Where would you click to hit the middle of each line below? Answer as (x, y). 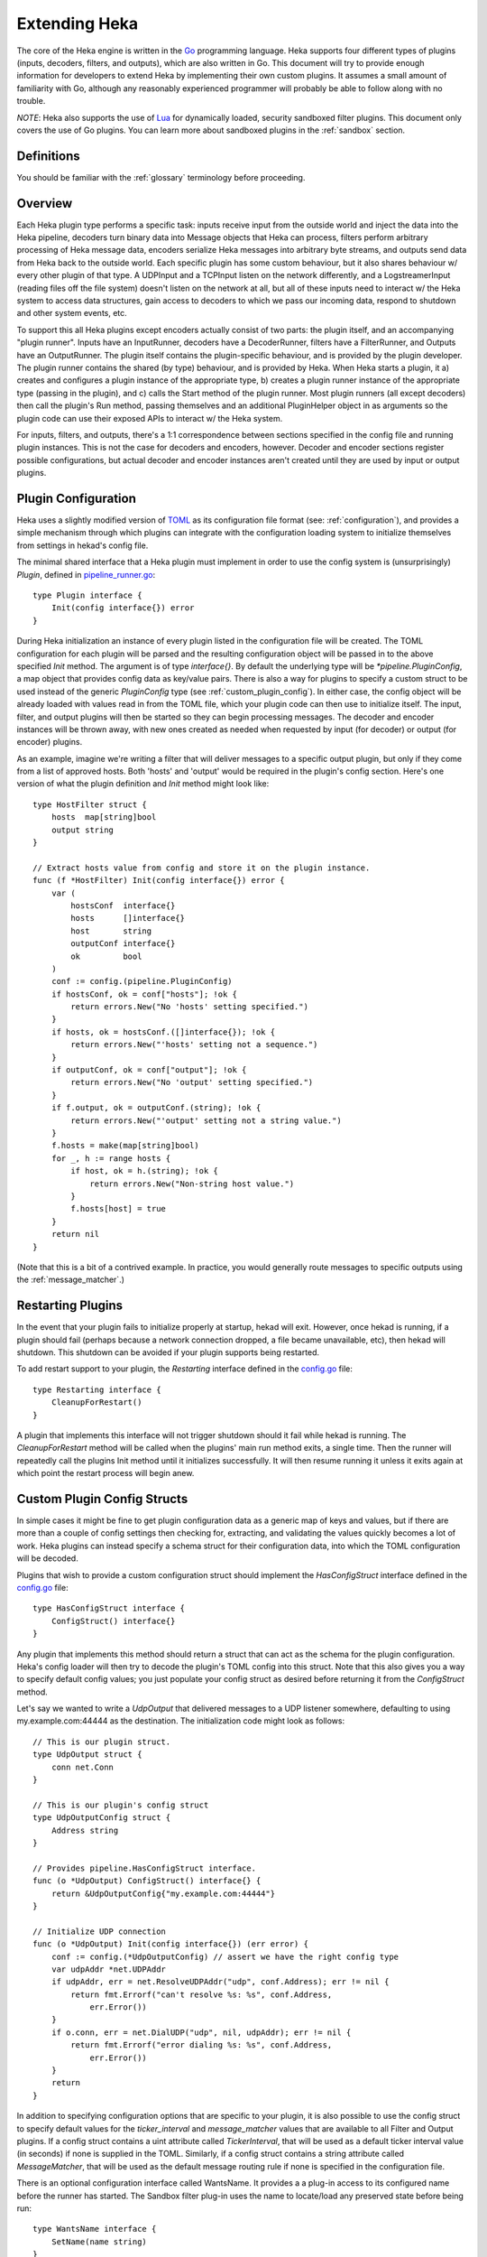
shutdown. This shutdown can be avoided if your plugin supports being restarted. (168, 1352)
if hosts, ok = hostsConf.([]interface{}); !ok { (163, 1032)
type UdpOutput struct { (87, 1755)
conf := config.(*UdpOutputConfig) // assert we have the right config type (225, 1956)
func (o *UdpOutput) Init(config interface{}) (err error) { (170, 1944)
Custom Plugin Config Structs (102, 1499)
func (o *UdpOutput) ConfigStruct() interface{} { (147, 1881)
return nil (75, 1234)
